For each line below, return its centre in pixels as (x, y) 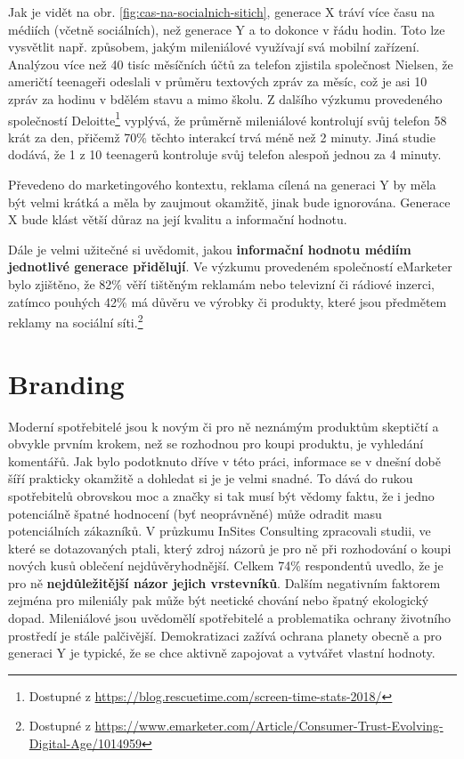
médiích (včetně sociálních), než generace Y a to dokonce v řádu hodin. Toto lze (227, 29)
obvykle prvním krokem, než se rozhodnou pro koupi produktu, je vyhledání (216, 444)
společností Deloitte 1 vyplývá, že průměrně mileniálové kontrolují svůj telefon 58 (228, 118)
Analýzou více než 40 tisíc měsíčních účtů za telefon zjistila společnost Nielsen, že (231, 64)
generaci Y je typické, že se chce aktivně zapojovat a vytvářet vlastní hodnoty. (222, 653)
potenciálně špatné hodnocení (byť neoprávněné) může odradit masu (195, 513)
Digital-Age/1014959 (85, 743)
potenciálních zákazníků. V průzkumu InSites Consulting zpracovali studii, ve (220, 531)
